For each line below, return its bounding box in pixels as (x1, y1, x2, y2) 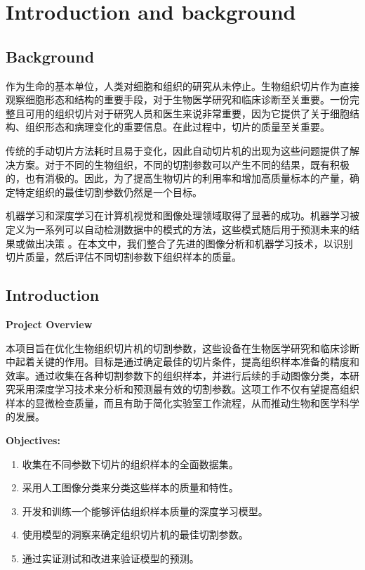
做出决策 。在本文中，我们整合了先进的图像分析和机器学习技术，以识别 (25, 235, 353, 250)
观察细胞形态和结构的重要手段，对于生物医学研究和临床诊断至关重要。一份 (6, 92, 350, 107)
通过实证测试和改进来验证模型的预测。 (22, 551, 199, 566)
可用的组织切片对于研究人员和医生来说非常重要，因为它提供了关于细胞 (25, 105, 350, 120)
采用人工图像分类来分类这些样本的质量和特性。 (22, 480, 239, 495)
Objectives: (6, 433, 60, 448)
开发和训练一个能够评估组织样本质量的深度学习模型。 (22, 503, 268, 518)
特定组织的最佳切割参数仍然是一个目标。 (15, 184, 202, 199)
